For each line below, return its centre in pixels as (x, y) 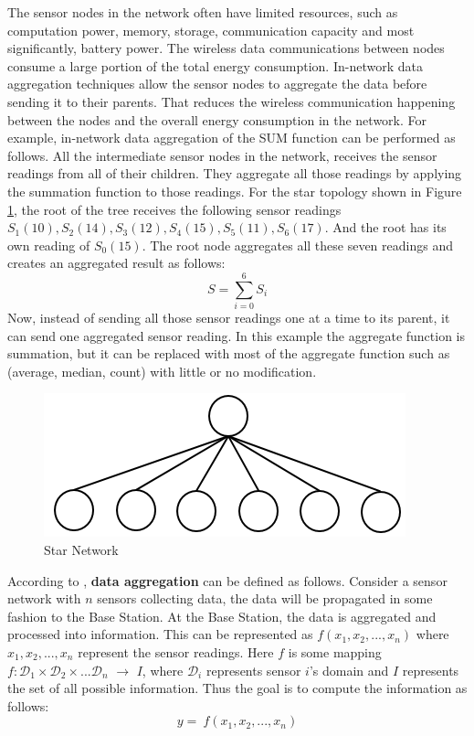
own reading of (49, 245)
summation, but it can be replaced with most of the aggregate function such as (229, 353)
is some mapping (335, 651)
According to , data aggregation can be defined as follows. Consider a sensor (227, 580)
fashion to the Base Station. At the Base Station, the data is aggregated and (222, 616)
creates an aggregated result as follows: (116, 263)
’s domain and (349, 670)
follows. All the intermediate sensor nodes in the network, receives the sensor (222, 155)
